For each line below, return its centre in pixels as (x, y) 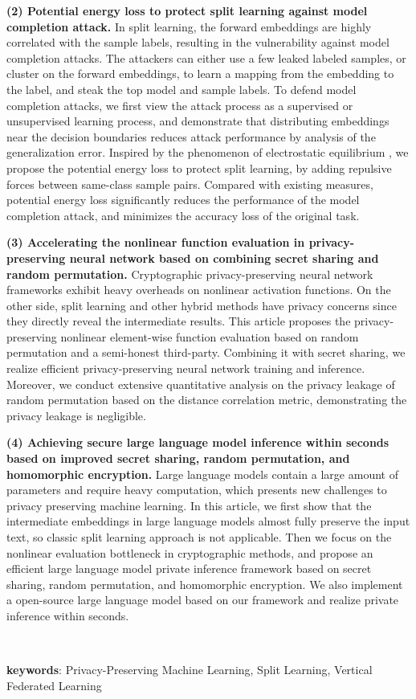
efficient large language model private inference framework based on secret (189, 568)
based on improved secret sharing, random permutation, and (178, 458)
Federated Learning (54, 685)
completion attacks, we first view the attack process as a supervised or (180, 105)
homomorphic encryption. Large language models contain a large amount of (202, 474)
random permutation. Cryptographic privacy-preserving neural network (190, 274)
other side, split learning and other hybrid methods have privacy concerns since (202, 305)
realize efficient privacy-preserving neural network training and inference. (186, 368)
